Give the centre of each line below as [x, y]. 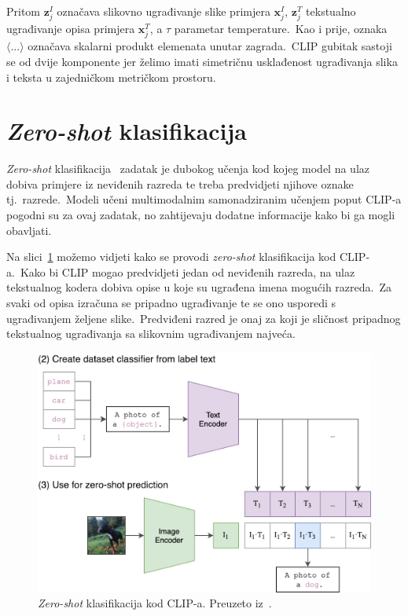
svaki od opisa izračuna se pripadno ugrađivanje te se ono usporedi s [171, 302]
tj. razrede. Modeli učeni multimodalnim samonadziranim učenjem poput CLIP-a [204, 199]
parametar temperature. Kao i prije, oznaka [281, 29]
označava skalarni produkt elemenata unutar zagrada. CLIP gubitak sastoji [210, 46]
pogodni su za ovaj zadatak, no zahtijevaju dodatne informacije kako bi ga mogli [201, 214]
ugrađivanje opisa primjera [71, 29]
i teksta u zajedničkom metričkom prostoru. [111, 77]
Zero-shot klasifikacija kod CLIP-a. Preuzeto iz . [155, 603]
